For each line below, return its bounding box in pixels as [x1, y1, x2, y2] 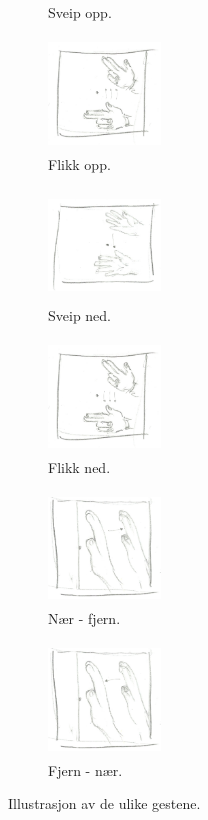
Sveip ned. [48, 305, 112, 326]
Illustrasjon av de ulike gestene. [8, 793, 201, 814]
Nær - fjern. [48, 608, 121, 629]
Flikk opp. [48, 153, 111, 174]
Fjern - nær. [48, 759, 123, 780]
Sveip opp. [48, 2, 112, 22]
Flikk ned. [48, 456, 111, 477]
